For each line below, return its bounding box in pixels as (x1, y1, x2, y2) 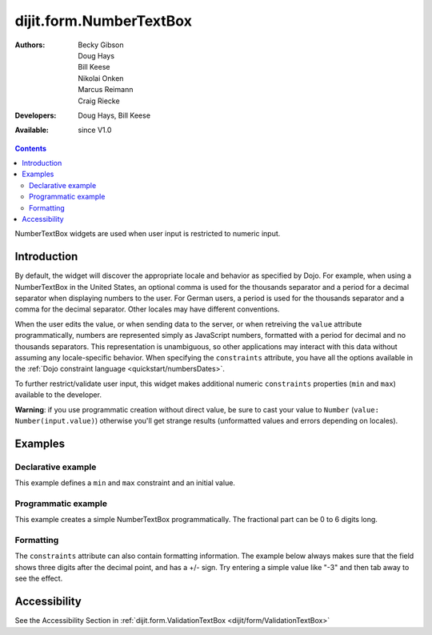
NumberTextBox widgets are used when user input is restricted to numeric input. (14, 229, 281, 239)
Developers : (14, 111, 57, 120)
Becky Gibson (78, 40, 124, 50)
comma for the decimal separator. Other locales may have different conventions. (14, 304, 280, 314)
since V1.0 (78, 125, 112, 135)
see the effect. (14, 573, 63, 584)
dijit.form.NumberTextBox (14, 12, 192, 30)
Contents (14, 143, 47, 153)
